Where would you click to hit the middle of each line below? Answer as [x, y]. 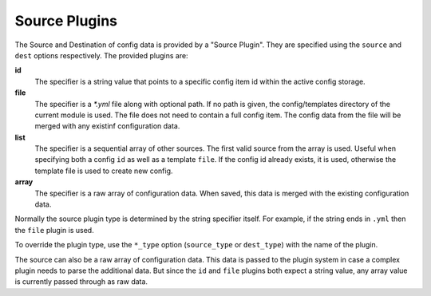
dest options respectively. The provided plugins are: [101, 55]
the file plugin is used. [55, 230]
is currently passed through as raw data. [81, 282]
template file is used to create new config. [104, 171]
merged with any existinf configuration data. [107, 126]
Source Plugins [66, 21]
